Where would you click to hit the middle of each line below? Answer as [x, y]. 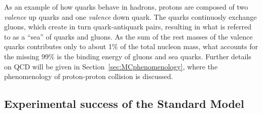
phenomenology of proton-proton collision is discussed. [89, 76]
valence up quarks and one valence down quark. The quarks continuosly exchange [130, 16]
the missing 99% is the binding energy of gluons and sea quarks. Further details [128, 56]
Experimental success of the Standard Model [124, 104]
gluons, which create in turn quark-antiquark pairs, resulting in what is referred [128, 27]
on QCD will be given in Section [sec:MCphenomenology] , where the [111, 66]
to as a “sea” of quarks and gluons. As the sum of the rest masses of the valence [128, 36]
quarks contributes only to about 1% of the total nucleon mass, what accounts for [131, 46]
